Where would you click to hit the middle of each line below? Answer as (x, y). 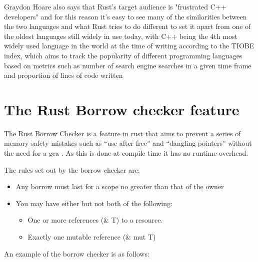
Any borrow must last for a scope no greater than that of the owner (120, 186)
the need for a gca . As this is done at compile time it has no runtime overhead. (126, 153)
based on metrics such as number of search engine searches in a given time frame (128, 65)
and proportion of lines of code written (63, 75)
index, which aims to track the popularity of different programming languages (123, 55)
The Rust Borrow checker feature (122, 109)
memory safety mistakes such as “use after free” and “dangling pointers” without (128, 143)
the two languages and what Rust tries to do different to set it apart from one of (127, 26)
